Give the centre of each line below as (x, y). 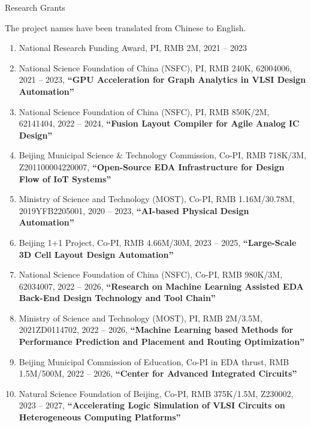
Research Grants (35, 7)
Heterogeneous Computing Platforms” (100, 417)
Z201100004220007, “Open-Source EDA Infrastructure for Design (152, 166)
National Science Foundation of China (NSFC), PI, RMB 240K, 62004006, (155, 67)
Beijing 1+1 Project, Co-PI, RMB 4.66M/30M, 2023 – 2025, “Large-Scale (158, 242)
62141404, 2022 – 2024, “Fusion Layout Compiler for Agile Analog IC (159, 123)
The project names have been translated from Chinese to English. (126, 27)
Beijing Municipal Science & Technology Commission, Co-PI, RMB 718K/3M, (163, 155)
